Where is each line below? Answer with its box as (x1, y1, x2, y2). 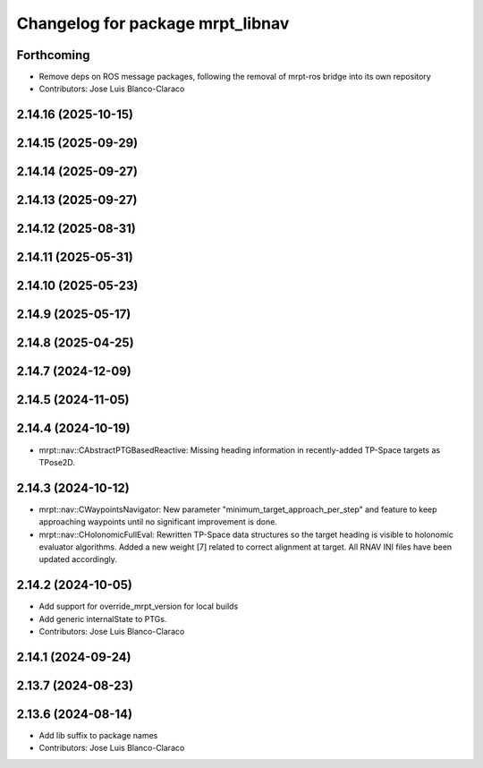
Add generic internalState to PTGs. (38, 613, 167, 624)
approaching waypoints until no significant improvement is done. (38, 516, 277, 527)
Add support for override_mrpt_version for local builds (38, 601, 239, 612)
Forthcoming (16, 47, 90, 63)
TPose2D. (38, 457, 75, 467)
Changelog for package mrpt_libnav (16, 13, 290, 33)
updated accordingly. (38, 554, 118, 565)
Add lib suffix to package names (38, 730, 158, 741)
